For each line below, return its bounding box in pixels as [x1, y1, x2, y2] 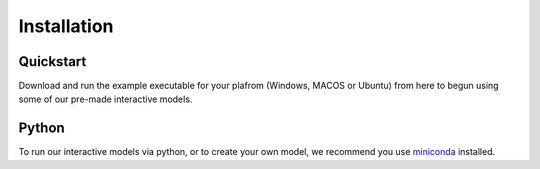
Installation [18, 15, 114, 37]
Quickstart [18, 53, 87, 70]
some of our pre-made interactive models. [18, 93, 193, 105]
